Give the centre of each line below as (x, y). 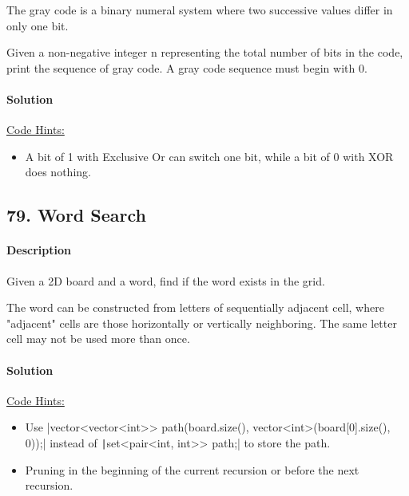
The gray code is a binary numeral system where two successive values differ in (200, 10)
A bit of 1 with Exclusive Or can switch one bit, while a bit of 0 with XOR (209, 156)
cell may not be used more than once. (98, 339)
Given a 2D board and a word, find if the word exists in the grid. (166, 280)
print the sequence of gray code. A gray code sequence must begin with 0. (187, 67)
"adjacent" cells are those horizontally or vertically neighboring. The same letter (202, 323)
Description (39, 250)
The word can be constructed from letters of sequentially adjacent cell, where (195, 307)
